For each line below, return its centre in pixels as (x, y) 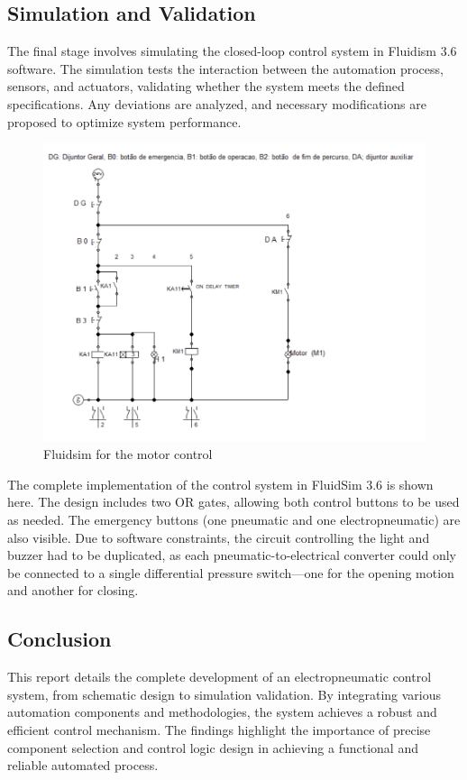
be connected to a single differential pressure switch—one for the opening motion (231, 572)
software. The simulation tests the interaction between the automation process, (225, 68)
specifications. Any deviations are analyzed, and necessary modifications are (217, 103)
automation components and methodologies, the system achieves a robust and (222, 712)
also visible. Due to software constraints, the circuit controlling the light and (219, 537)
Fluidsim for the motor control (128, 454)
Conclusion (60, 639)
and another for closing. (73, 590)
